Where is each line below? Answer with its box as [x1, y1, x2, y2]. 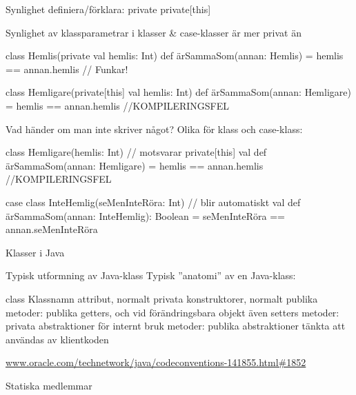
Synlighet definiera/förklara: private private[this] [6, 2, 211, 16]
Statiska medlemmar [6, 378, 92, 392]
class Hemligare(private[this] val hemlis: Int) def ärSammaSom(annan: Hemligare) [6, 85, 351, 99]
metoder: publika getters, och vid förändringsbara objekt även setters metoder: [6, 305, 339, 319]
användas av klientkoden [6, 332, 109, 346]
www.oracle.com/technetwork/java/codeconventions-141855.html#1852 [6, 355, 306, 369]
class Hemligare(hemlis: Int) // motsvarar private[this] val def [6, 145, 267, 159]
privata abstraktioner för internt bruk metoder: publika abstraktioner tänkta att [6, 318, 346, 333]
